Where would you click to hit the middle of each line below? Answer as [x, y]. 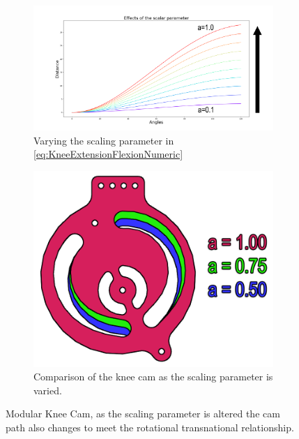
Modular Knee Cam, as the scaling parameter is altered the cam [143, 414]
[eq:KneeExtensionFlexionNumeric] [108, 154]
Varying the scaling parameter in [104, 140]
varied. [48, 390]
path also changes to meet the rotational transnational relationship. [150, 427]
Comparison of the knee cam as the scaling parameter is [153, 377]
